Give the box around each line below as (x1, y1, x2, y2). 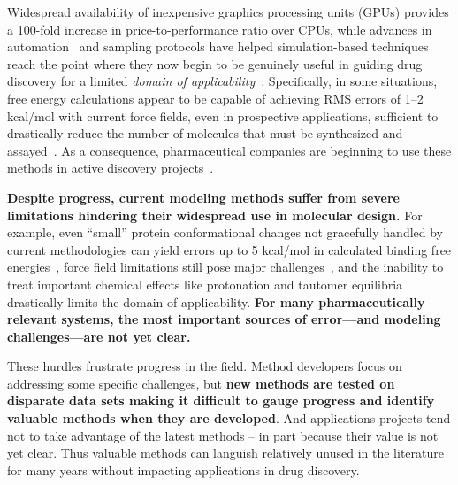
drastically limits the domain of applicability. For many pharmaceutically (7, 292, 425, 311)
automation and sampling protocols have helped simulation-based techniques (7, 37, 429, 56)
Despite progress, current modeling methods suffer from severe (7, 188, 400, 206)
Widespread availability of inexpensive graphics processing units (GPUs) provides (7, 3, 449, 20)
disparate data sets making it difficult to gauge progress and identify (7, 391, 435, 410)
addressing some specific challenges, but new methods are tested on (7, 373, 395, 392)
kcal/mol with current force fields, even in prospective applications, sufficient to (7, 106, 439, 125)
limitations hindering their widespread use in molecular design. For (7, 205, 423, 224)
